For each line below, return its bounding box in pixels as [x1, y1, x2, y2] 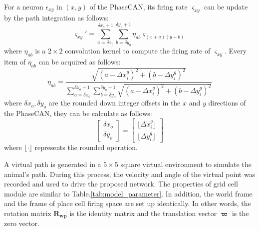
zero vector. [4, 218, 39, 228]
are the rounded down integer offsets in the [48, 97, 181, 108]
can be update [204, 1, 248, 11]
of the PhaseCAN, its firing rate [89, 1, 188, 11]
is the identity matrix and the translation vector [69, 207, 217, 218]
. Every [224, 45, 247, 56]
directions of [208, 97, 246, 108]
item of [4, 56, 26, 67]
